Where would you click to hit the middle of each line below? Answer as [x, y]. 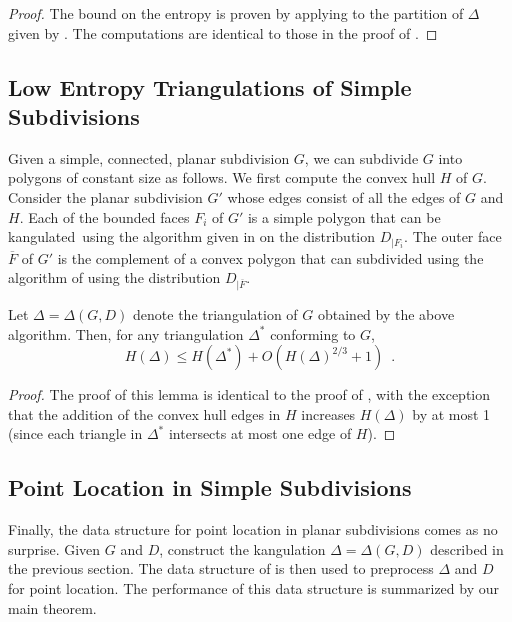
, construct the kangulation [242, 548]
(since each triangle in [75, 433]
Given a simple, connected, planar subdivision [149, 157]
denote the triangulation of [215, 313]
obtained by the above [386, 313]
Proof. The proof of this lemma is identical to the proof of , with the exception [249, 394]
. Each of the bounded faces [104, 216]
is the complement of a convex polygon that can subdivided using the [270, 257]
